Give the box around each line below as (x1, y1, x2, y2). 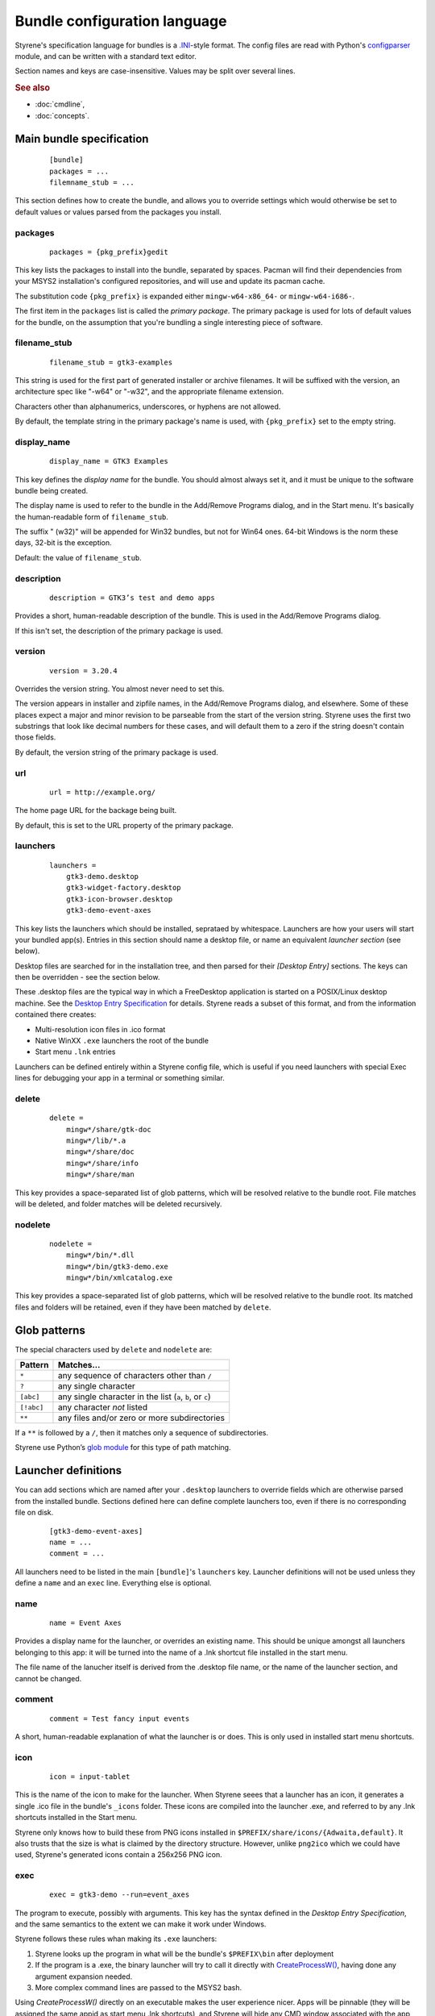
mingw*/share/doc (65, 1148, 135, 1156)
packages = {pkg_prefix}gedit (49, 247, 169, 256)
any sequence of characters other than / (57, 1370, 213, 1381)
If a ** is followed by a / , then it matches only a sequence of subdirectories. (14, 1428, 269, 1438)
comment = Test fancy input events (49, 1714, 190, 1723)
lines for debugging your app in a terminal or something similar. (14, 1073, 225, 1083)
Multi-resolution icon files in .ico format (35, 1024, 166, 1034)
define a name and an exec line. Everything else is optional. (14, 1578, 213, 1588)
